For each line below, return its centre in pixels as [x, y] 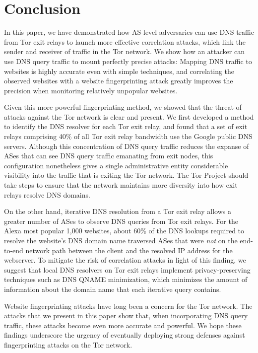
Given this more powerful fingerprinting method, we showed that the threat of [123, 107]
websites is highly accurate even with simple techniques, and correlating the [119, 71]
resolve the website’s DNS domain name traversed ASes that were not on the [121, 240]
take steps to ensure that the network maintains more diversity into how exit [121, 185]
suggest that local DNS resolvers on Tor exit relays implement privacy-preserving [127, 269]
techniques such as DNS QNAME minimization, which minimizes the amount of [126, 279]
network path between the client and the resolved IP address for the [129, 250]
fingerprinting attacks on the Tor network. [68, 344]
